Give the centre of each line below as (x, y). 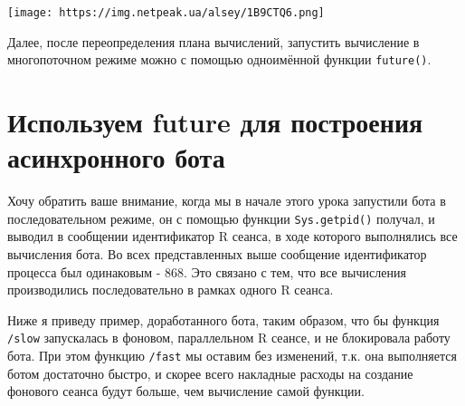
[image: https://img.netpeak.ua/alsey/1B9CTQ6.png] (166, 13)
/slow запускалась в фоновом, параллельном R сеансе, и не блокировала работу (229, 338)
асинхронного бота (116, 157)
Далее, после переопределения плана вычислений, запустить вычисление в (214, 41)
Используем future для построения (215, 122)
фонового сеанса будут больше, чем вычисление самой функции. (186, 391)
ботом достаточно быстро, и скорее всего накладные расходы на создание (210, 373)
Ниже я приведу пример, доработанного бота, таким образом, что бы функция (223, 319)
